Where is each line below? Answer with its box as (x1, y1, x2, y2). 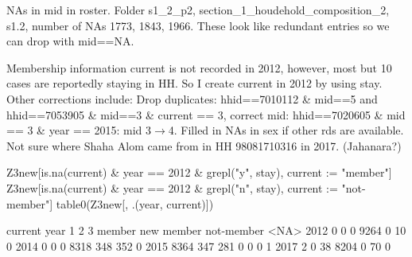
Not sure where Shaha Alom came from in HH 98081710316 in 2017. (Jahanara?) (6, 137, 402, 154)
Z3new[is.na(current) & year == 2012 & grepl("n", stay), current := (6, 179, 338, 196)
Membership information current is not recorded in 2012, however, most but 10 (6, 59, 392, 76)
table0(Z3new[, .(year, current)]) (56, 195, 214, 212)
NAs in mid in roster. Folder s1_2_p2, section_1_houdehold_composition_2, (6, 2, 390, 18)
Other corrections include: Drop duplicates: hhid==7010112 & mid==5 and (6, 90, 378, 107)
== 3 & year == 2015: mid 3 (6, 122, 152, 138)
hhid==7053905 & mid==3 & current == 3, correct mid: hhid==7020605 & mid (6, 106, 406, 123)
